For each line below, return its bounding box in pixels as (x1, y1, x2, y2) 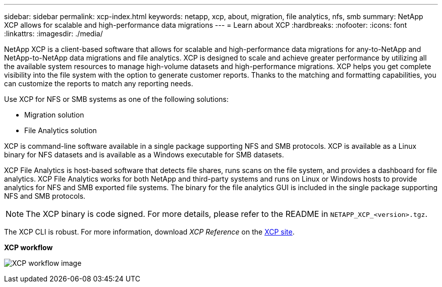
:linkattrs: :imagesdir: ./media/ (4, 29, 103, 38)
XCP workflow (4, 243, 53, 252)
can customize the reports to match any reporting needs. (4, 79, 193, 88)
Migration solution (24, 110, 84, 119)
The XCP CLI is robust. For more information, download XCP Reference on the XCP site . (4, 227, 295, 236)
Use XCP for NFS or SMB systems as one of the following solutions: (4, 95, 229, 103)
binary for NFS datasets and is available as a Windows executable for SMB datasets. (4, 150, 284, 159)
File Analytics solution (24, 126, 97, 135)
